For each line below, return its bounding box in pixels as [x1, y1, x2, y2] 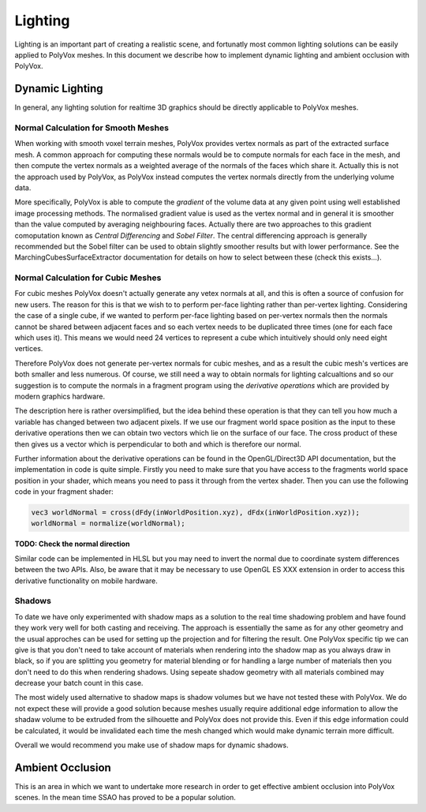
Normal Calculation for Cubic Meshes [14, 272, 162, 283]
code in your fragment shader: [14, 487, 114, 496]
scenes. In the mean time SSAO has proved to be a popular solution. [14, 793, 237, 803]
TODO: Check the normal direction [14, 539, 130, 548]
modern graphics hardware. [14, 391, 106, 401]
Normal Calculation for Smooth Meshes [14, 122, 170, 133]
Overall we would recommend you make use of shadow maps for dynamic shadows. [14, 740, 289, 750]
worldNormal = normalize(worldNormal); [31, 519, 185, 528]
